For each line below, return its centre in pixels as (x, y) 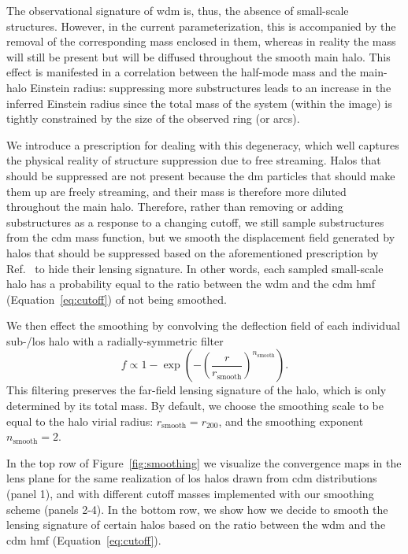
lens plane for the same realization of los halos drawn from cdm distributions (192, 478)
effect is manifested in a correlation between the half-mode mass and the (182, 72)
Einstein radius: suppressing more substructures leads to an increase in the (211, 87)
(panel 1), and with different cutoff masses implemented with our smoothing (190, 494)
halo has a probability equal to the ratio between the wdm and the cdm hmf (191, 284)
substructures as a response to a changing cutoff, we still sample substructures (195, 222)
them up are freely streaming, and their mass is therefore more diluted (176, 191)
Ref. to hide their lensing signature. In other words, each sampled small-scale (195, 268)
